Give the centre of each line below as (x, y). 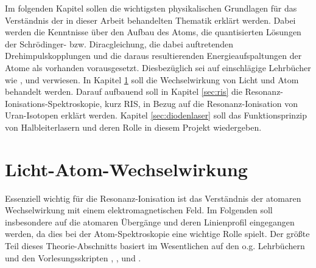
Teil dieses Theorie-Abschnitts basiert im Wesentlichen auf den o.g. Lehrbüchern (155, 246)
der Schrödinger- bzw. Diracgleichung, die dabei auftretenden (119, 43)
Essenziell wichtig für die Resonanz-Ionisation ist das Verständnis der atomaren (153, 198)
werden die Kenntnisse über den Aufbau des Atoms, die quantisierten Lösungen (153, 32)
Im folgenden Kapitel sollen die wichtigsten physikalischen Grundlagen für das (151, 8)
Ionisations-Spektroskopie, (54, 103)
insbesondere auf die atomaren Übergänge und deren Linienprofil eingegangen (150, 222)
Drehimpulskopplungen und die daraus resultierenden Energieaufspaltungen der (153, 56)
